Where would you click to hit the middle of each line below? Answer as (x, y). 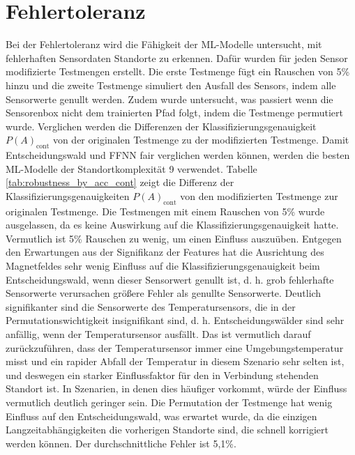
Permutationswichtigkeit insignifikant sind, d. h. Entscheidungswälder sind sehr (175, 320)
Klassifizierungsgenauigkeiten (68, 195)
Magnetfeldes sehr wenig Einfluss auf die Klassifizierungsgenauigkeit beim (163, 266)
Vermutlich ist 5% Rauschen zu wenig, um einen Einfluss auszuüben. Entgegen (174, 238)
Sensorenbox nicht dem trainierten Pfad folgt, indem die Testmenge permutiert (174, 113)
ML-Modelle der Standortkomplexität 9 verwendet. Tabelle (131, 168)
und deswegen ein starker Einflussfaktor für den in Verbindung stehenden (162, 375)
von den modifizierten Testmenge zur (259, 195)
